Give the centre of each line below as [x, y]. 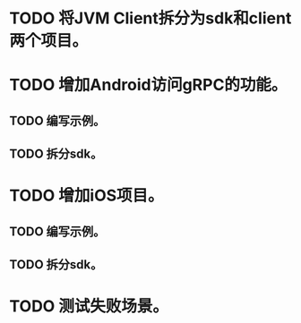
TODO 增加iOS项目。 [86, 195]
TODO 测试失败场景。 [89, 306]
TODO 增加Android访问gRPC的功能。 [148, 85]
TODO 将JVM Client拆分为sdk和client [150, 18]
